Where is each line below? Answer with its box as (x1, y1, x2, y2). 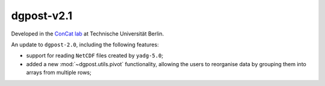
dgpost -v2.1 (11, 9, 73, 22)
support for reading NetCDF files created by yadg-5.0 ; (26, 52, 164, 60)
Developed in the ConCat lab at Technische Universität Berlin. (11, 30, 164, 37)
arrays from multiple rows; (26, 69, 91, 76)
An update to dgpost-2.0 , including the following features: (11, 41, 159, 48)
